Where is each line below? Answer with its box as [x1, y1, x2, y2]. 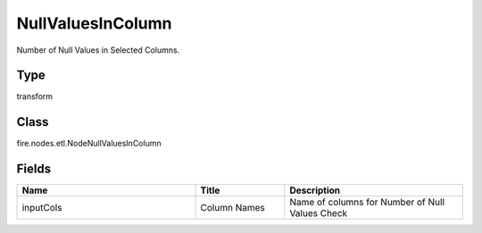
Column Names [200, 202, 265, 214]
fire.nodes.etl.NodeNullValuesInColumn [16, 138, 162, 149]
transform [16, 91, 54, 102]
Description [289, 184, 341, 196]
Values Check [289, 207, 348, 220]
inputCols [21, 202, 62, 214]
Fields [16, 162, 52, 177]
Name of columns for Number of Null [289, 196, 445, 209]
